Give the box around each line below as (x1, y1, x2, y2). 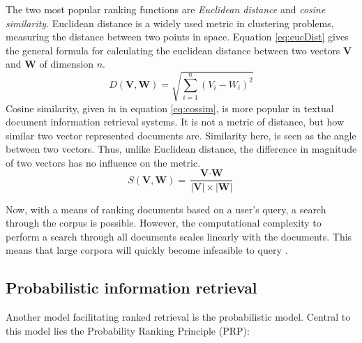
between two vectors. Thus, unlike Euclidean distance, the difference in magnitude (6, 142, 357, 156)
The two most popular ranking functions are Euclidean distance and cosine (6, 2, 326, 16)
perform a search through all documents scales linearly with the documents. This (6, 229, 352, 243)
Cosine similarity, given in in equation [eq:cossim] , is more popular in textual (6, 100, 334, 115)
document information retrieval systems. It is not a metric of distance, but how (6, 114, 345, 129)
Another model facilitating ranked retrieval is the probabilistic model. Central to (6, 310, 351, 324)
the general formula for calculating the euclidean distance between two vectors (6, 43, 340, 57)
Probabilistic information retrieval (6, 277, 257, 298)
